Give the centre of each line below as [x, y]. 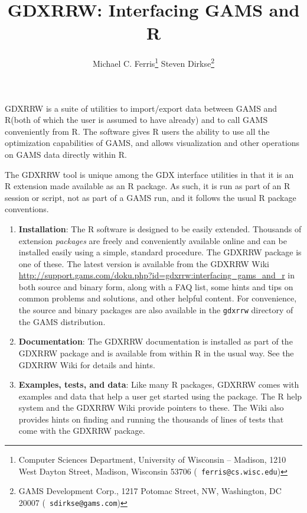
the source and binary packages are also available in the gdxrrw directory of [156, 310]
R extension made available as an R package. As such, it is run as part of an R [148, 186]
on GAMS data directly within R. [66, 154]
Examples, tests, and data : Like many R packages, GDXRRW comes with [159, 384]
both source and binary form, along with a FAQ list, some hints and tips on [156, 286]
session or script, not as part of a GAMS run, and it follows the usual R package [151, 197]
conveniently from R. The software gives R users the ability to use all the [137, 131]
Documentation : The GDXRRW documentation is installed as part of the [156, 341]
